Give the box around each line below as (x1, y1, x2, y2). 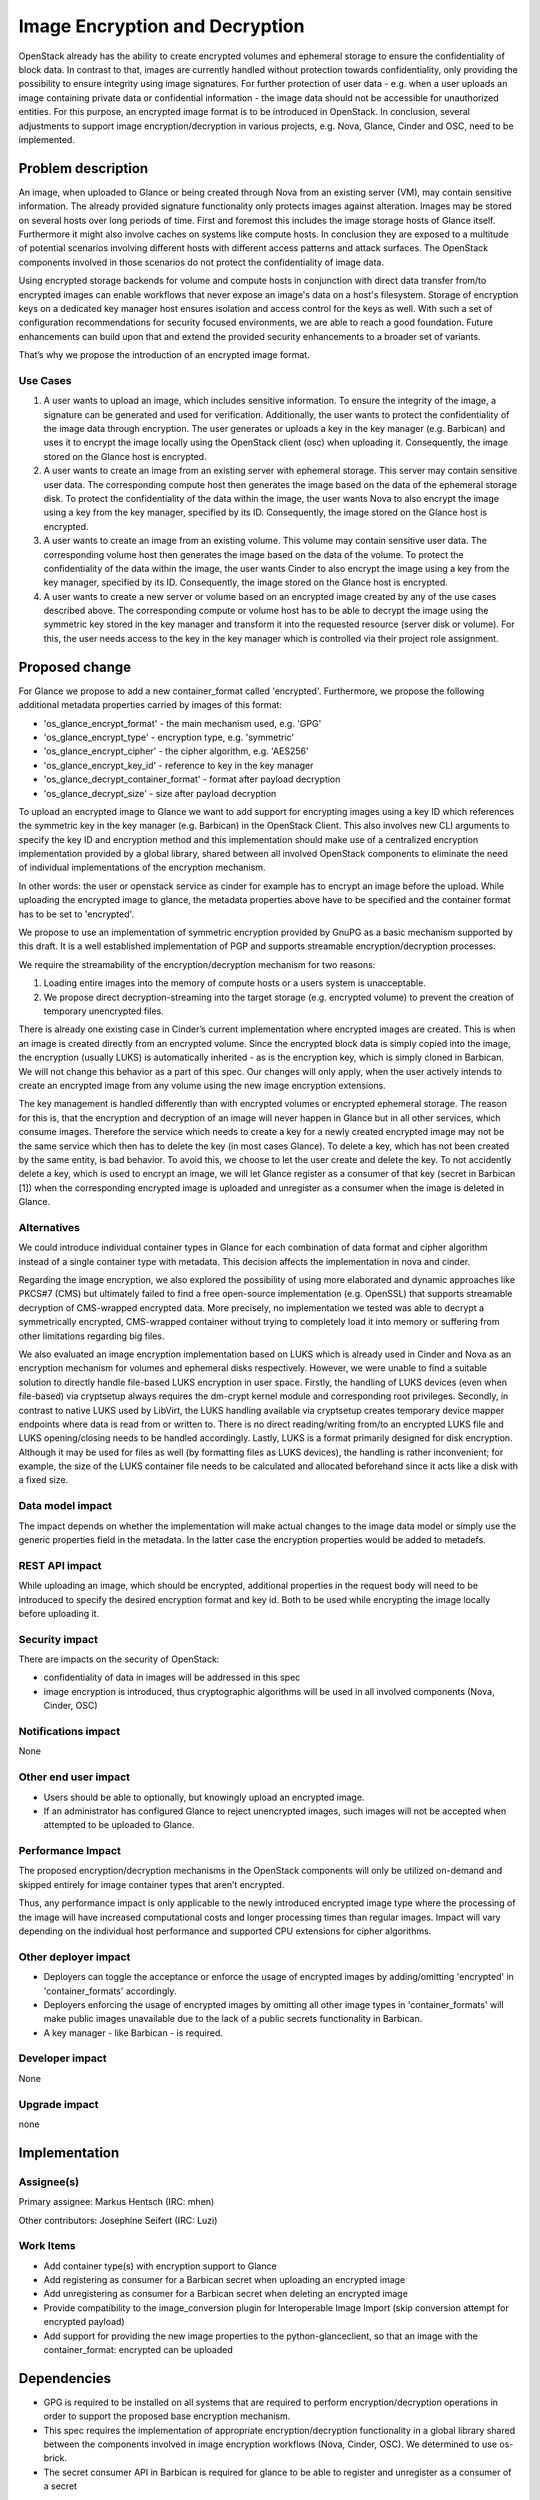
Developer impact (18, 2051, 107, 2065)
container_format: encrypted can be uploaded (43, 2344, 234, 2355)
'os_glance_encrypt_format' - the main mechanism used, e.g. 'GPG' (43, 717, 322, 729)
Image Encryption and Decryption (18, 15, 305, 37)
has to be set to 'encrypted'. (18, 908, 135, 920)
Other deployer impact (18, 1950, 131, 1964)
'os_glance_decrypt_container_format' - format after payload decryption (43, 773, 341, 785)
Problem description (18, 160, 149, 177)
